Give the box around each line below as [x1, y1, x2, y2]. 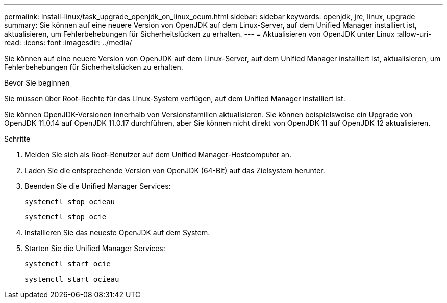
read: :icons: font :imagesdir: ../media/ [4, 38, 132, 47]
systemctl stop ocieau [24, 198, 115, 206]
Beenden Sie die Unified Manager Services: [24, 182, 171, 190]
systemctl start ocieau [24, 275, 119, 283]
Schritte [4, 134, 31, 143]
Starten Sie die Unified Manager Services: [24, 244, 165, 253]
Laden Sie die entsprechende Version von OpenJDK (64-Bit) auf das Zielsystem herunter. [24, 166, 325, 175]
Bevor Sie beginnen [4, 78, 70, 87]
